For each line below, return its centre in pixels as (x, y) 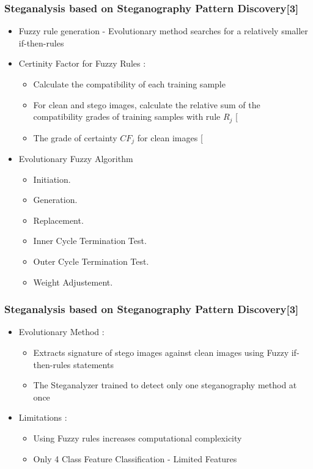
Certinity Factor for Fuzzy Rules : (82, 63)
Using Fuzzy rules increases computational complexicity (138, 438)
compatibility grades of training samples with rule (127, 116)
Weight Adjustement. (73, 282)
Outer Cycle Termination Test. (91, 261)
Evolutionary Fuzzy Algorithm (76, 159)
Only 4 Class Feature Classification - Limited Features (135, 458)
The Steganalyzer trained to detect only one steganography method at (165, 385)
